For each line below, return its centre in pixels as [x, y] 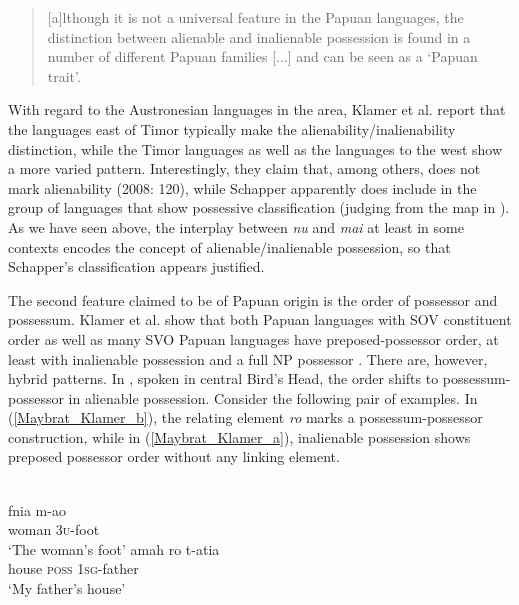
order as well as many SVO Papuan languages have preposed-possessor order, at [253, 338]
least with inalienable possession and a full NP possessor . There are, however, [248, 358]
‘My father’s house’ [67, 588]
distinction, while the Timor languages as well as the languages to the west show [255, 148]
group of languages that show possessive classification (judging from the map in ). [259, 207]
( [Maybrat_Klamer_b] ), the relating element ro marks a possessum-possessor [245, 417]
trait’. [64, 75]
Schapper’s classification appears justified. [136, 266]
